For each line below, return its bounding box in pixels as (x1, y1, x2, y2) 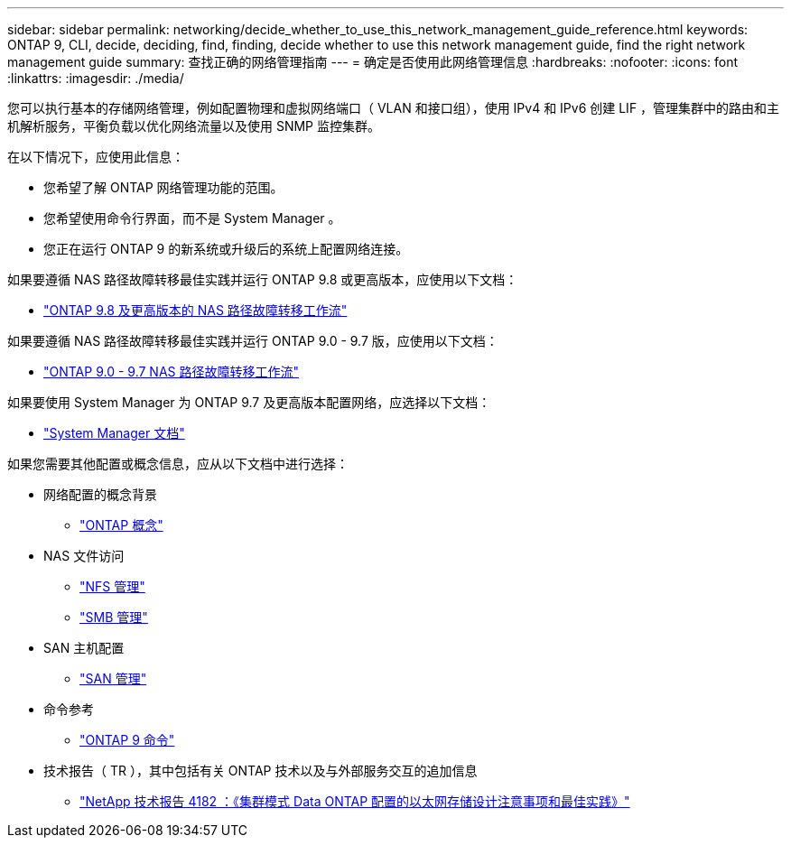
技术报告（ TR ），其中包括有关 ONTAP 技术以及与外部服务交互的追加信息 (43, 763, 478, 778)
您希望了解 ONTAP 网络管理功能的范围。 (43, 180, 284, 195)
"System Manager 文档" (43, 425, 185, 441)
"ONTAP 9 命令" (79, 732, 175, 747)
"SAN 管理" (79, 671, 147, 686)
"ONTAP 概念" (79, 517, 163, 533)
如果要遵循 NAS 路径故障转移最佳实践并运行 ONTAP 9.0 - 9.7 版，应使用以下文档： (7, 333, 498, 348)
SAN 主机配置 (43, 640, 125, 655)
